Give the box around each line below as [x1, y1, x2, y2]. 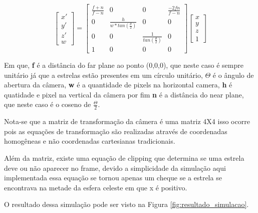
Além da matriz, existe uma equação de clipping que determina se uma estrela [4, 152, 244, 163]
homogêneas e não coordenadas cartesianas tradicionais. [4, 136, 175, 146]
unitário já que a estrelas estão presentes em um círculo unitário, [4, 69, 203, 80]
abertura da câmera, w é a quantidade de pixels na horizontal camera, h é [4, 79, 232, 90]
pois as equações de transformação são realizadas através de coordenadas [4, 126, 227, 136]
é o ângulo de [212, 69, 254, 80]
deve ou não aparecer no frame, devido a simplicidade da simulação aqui [4, 162, 226, 173]
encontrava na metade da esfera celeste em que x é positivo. [4, 182, 187, 192]
